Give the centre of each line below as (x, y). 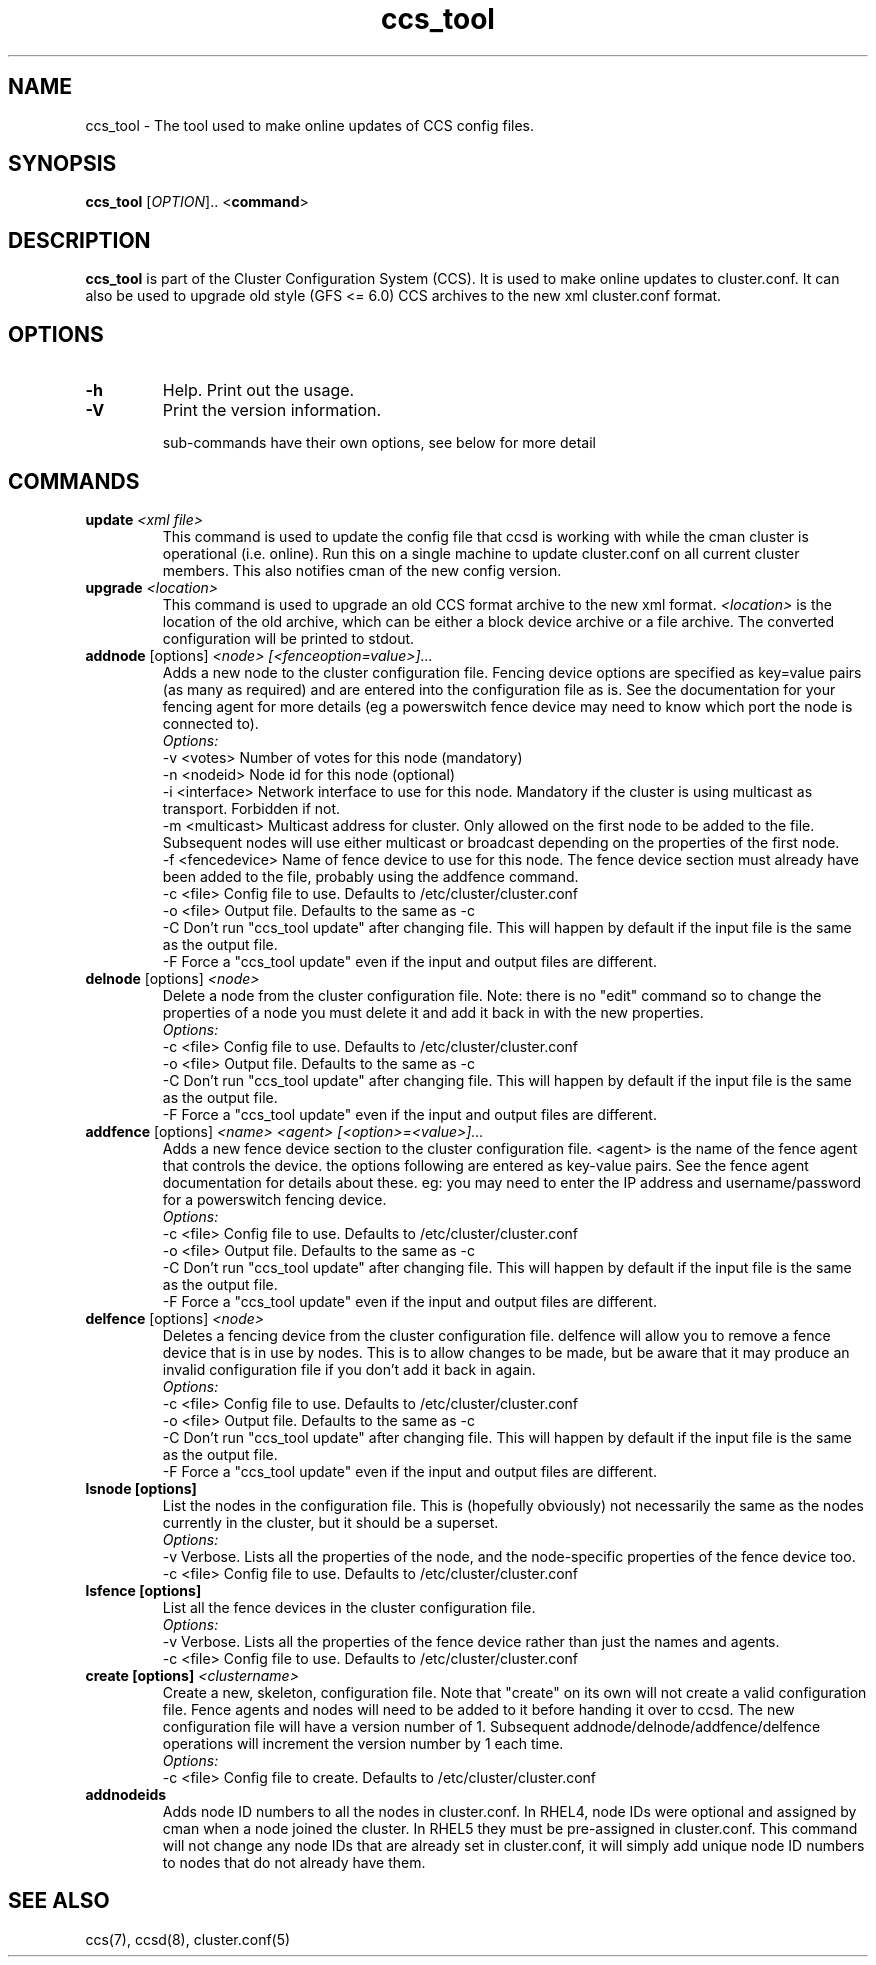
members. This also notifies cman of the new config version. (362, 570)
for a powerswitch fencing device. (274, 1199)
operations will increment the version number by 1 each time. (363, 1743)
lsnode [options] (141, 1488)
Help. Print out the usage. (258, 390)
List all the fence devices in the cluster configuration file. (349, 1607)
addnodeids (126, 1794)
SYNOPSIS (62, 164)
